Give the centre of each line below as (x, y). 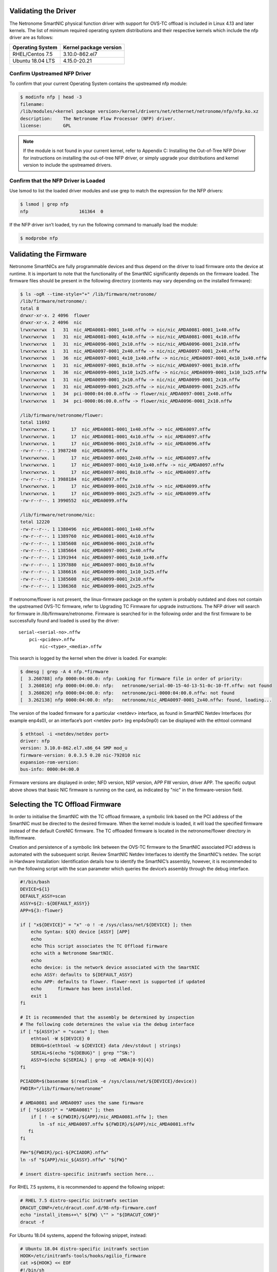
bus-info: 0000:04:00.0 (50, 769)
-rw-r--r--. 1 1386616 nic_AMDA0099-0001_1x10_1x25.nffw (94, 572)
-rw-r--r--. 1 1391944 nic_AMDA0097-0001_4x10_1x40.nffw (94, 558)
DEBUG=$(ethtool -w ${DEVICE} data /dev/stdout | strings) (106, 1046)
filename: (32, 104)
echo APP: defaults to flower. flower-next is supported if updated (118, 981)
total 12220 (35, 522)
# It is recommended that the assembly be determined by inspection (107, 1017)
